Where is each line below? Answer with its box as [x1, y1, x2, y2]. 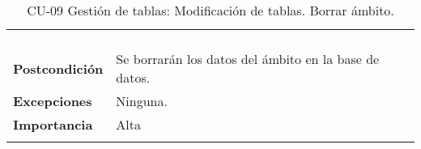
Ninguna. [116, 92, 168, 110]
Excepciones [13, 92, 92, 110]
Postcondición [13, 58, 104, 78]
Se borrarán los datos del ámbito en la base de [116, 49, 380, 68]
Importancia [13, 115, 93, 134]
